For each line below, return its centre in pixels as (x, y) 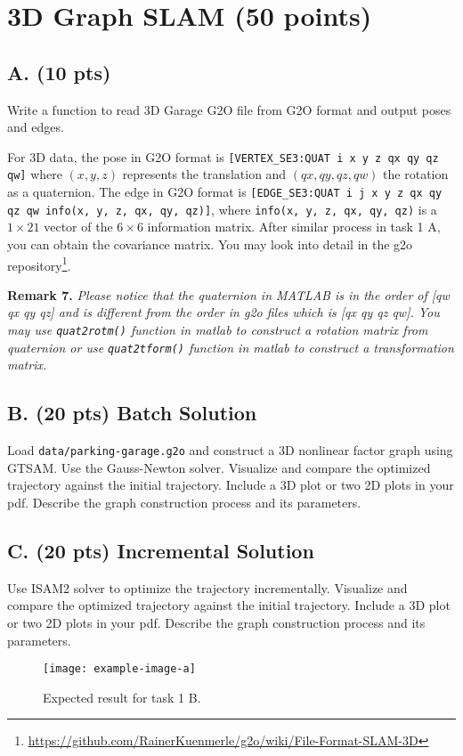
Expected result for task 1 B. (122, 697)
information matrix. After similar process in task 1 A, (294, 227)
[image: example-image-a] (119, 669)
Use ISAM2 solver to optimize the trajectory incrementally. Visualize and (207, 587)
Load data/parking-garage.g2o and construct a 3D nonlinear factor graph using (230, 450)
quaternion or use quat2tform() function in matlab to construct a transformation (231, 347)
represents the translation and (204, 174)
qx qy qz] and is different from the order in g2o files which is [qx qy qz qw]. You (223, 312)
